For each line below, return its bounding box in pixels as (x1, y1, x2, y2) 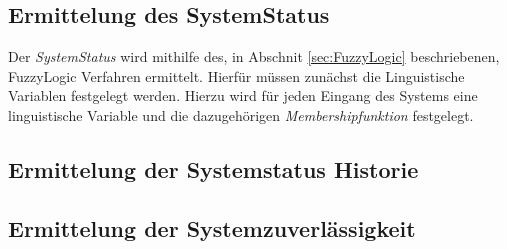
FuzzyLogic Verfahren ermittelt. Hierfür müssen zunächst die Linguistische (8, 65, 465, 86)
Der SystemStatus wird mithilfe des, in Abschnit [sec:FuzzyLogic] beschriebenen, (8, 46, 500, 67)
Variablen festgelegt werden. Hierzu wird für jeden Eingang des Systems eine (8, 85, 478, 106)
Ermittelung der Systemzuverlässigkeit (8, 212, 416, 243)
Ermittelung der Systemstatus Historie (8, 153, 419, 184)
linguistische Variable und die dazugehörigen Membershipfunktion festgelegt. (8, 104, 474, 125)
